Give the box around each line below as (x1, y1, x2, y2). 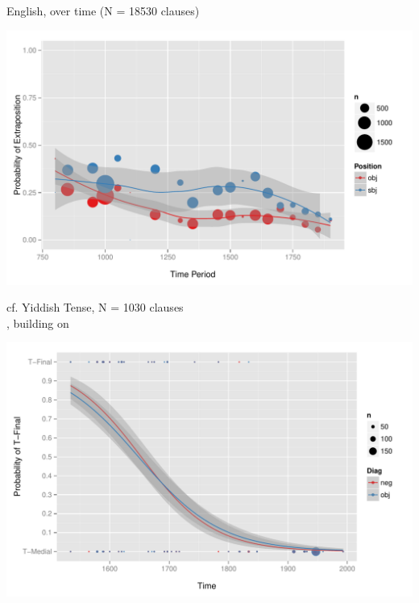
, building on (6, 314, 69, 331)
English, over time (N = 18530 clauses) (6, 2, 200, 19)
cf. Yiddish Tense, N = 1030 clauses (6, 299, 184, 316)
